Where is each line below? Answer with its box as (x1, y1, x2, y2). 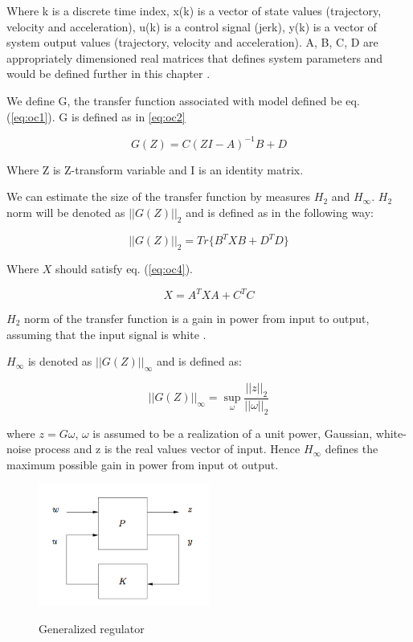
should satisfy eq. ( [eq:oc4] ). (55, 260, 194, 276)
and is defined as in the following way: (186, 203, 374, 220)
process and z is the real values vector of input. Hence (35, 440, 301, 457)
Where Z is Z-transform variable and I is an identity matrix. (6, 161, 304, 178)
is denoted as (27, 353, 92, 370)
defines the (325, 440, 378, 457)
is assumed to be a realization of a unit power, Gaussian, (92, 424, 373, 441)
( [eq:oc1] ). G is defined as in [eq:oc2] (6, 108, 186, 125)
